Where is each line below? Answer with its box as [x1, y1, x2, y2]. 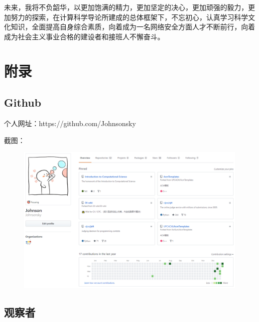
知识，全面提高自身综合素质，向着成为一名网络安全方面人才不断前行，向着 [10, 21, 255, 32]
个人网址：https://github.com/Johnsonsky [4, 118, 136, 128]
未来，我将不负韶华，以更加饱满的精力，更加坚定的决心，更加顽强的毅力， [4, 2, 248, 12]
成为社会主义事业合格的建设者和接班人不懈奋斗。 [4, 31, 164, 41]
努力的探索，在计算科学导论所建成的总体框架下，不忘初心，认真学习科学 [10, 11, 248, 22]
